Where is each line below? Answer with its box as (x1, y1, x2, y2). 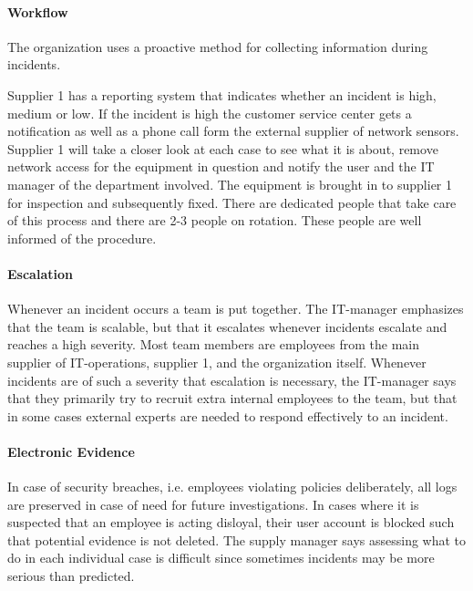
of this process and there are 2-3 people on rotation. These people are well (7, 211, 422, 230)
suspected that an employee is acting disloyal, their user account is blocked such (7, 513, 455, 532)
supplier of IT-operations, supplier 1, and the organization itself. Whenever (7, 352, 427, 371)
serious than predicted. (7, 566, 135, 586)
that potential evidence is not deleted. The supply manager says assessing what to (7, 530, 467, 549)
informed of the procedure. (7, 228, 157, 247)
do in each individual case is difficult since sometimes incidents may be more (7, 548, 435, 567)
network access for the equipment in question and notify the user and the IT (7, 157, 435, 176)
